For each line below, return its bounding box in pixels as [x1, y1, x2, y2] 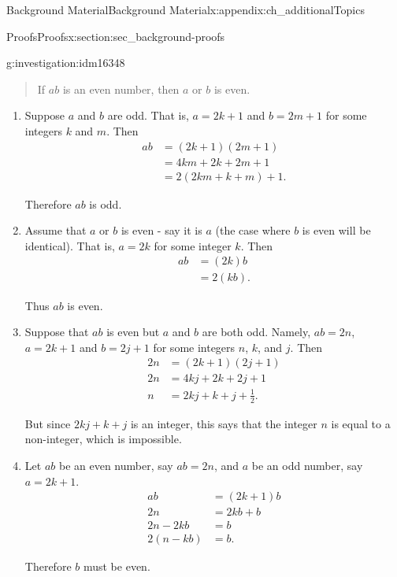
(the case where [215, 222, 291, 239]
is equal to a [331, 415, 391, 431]
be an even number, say [58, 457, 173, 473]
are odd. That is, [107, 107, 189, 124]
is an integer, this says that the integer [130, 415, 317, 431]
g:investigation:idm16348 [6, 54, 125, 71]
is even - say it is [121, 222, 202, 239]
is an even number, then [62, 80, 180, 97]
